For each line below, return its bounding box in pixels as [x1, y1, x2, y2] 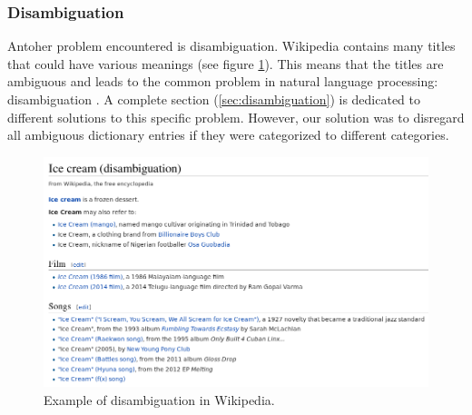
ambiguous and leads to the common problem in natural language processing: [7, 72, 438, 91]
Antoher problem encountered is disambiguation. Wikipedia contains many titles [7, 36, 456, 55]
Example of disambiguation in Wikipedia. [44, 390, 275, 409]
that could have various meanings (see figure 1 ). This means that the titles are [7, 54, 444, 73]
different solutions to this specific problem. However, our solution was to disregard [7, 107, 465, 126]
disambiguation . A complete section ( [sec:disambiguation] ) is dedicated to [7, 90, 421, 108]
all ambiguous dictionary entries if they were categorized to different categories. [7, 125, 449, 144]
